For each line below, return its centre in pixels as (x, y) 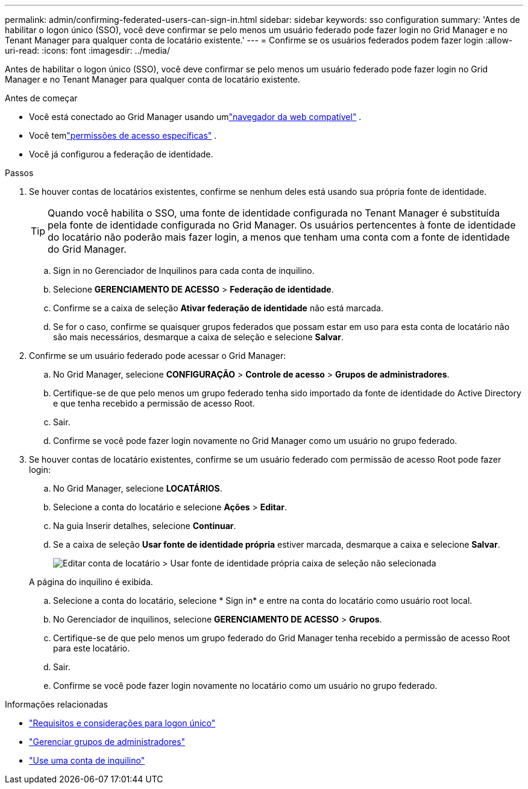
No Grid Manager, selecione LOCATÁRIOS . (138, 488)
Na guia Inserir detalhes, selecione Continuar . (145, 526)
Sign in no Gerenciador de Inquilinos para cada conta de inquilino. (184, 271)
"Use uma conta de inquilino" (87, 760)
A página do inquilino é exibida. (91, 582)
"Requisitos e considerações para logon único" (122, 723)
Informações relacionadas (56, 704)
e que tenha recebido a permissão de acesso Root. (154, 403)
